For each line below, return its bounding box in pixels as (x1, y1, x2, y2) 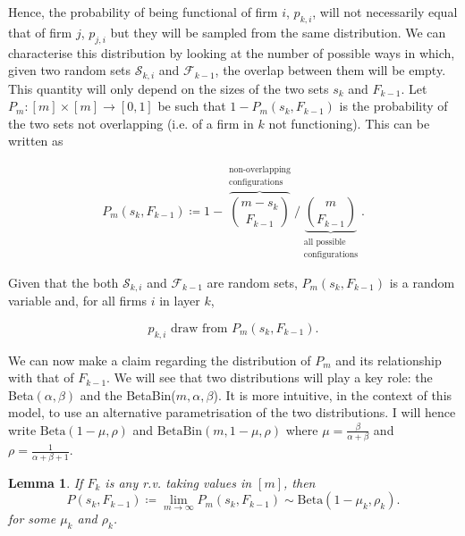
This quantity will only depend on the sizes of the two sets (8, 79, 329, 97)
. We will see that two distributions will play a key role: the (106, 368, 433, 387)
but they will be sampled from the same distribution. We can (110, 22, 446, 41)
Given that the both (8, 272, 119, 291)
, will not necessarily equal (312, 3, 458, 21)
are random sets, (207, 272, 298, 291)
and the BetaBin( (80, 385, 176, 404)
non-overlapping (229, 164, 291, 174)
